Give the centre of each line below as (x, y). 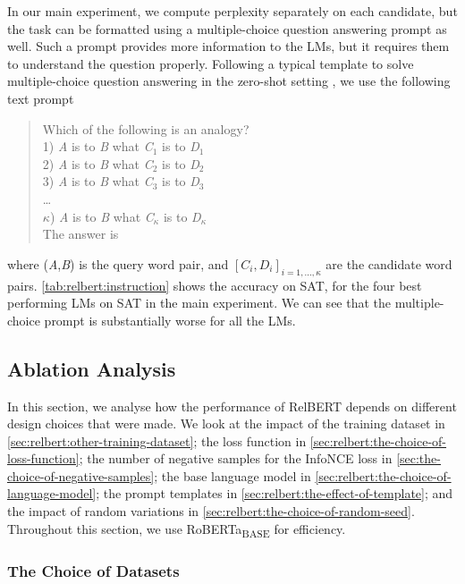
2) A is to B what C (97, 163)
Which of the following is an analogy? (146, 128)
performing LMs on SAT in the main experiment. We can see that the (199, 303)
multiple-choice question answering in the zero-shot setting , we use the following (229, 81)
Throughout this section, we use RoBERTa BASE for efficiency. (177, 529)
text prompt (41, 98)
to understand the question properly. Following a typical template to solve (211, 63)
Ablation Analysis (92, 368)
